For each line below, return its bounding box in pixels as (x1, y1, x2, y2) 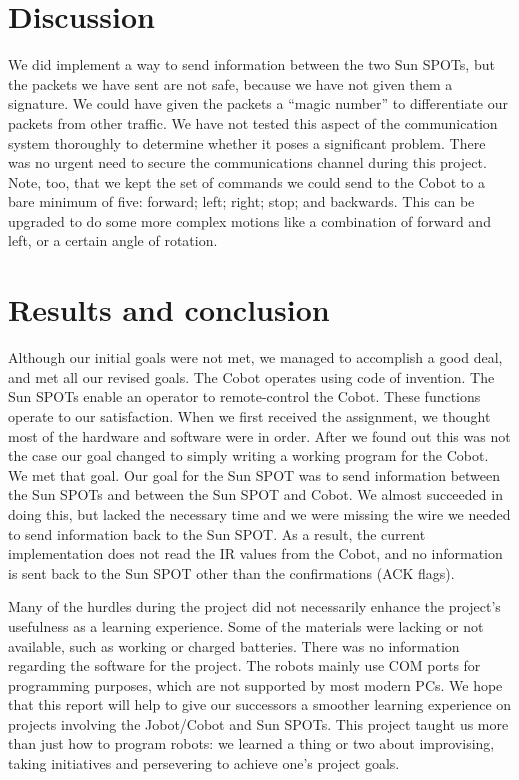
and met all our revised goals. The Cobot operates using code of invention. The (8, 366, 495, 387)
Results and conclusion (8, 289, 330, 330)
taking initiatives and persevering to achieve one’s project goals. (8, 753, 400, 774)
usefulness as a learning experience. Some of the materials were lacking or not (8, 615, 484, 636)
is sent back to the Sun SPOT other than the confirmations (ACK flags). (8, 562, 455, 583)
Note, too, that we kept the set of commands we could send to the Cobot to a (8, 171, 485, 192)
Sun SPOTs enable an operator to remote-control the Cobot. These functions (8, 386, 481, 407)
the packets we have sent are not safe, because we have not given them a (8, 73, 453, 94)
